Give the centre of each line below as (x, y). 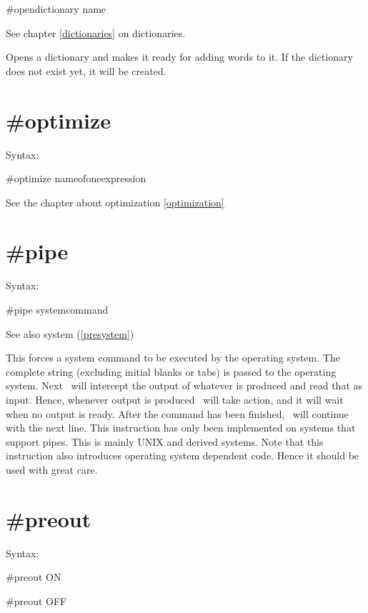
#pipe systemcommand (57, 309)
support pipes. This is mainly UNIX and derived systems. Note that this (165, 441)
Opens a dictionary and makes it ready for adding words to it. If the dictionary (179, 57)
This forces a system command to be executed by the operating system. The (173, 358)
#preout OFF (36, 600)
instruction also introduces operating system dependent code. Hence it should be (183, 455)
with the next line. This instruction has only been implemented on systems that (181, 428)
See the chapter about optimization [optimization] (115, 202)
